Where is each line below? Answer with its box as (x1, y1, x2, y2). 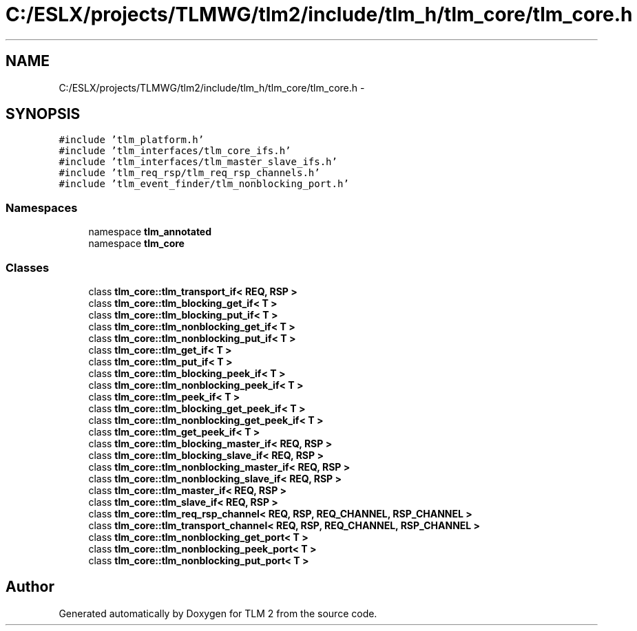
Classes (6, 260, 50, 275)
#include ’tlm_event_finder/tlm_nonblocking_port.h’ (59, 178, 349, 190)
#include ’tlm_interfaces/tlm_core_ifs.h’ (59, 145, 291, 157)
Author (6, 578, 54, 596)
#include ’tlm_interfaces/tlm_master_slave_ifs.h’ (59, 156, 337, 168)
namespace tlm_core (88, 237, 185, 250)
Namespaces (6, 200, 78, 215)
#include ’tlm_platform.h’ (59, 134, 205, 146)
